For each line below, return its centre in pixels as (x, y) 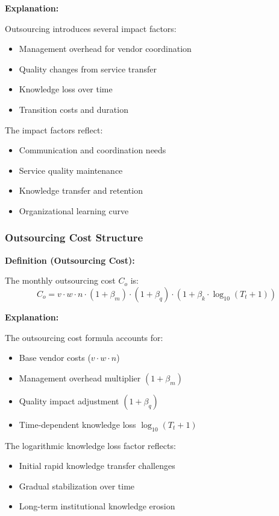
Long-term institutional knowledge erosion (97, 506)
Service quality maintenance (71, 170)
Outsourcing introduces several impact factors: (91, 28)
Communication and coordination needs (92, 150)
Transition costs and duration (74, 109)
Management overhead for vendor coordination (105, 49)
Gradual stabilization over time (77, 486)
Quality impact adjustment (69, 400)
